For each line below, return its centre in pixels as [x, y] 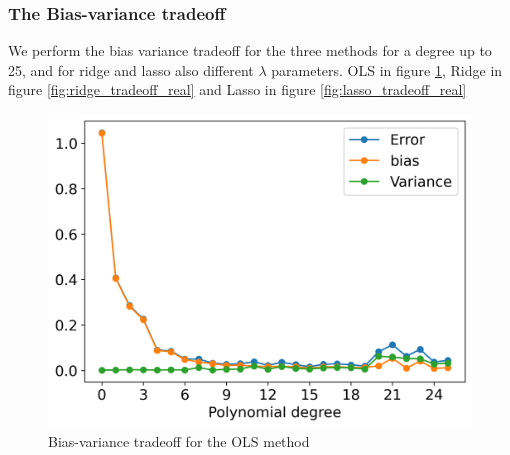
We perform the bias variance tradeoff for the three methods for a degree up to [250, 50]
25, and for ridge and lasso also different [131, 69]
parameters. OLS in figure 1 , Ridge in [387, 69]
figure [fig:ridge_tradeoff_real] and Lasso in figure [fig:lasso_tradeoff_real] [237, 89]
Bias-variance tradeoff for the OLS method [179, 441]
